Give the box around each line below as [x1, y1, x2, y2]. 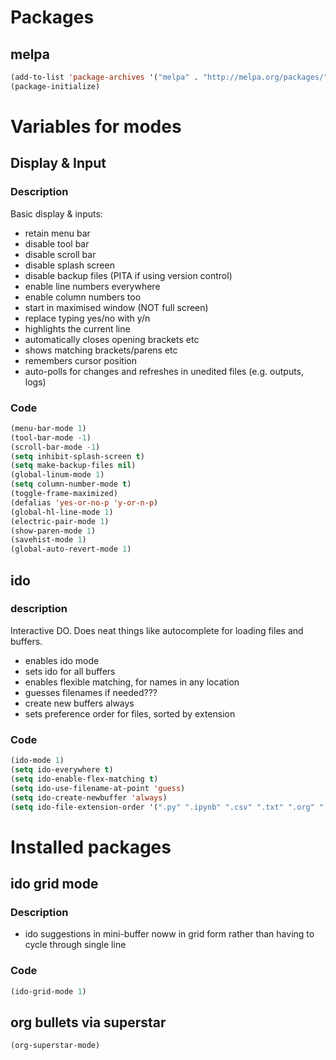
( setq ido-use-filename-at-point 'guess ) [10, 783, 186, 793]
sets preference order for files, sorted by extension [24, 707, 236, 720]
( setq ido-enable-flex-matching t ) [10, 774, 159, 784]
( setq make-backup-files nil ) [10, 461, 137, 471]
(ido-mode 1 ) [10, 756, 65, 766]
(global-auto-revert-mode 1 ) [10, 544, 132, 555]
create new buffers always [24, 697, 135, 709]
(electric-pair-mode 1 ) [10, 516, 110, 526]
